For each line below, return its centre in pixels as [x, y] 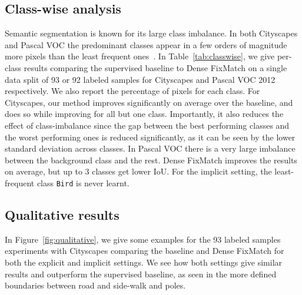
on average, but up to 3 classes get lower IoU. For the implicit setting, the [138, 171]
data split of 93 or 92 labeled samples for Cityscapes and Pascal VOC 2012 [140, 79]
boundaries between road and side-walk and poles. [95, 285]
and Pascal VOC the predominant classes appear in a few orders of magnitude [146, 44]
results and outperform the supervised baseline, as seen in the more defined [141, 274]
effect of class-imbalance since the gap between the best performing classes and [147, 125]
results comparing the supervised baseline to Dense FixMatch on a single [155, 67]
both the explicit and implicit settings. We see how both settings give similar [144, 262]
